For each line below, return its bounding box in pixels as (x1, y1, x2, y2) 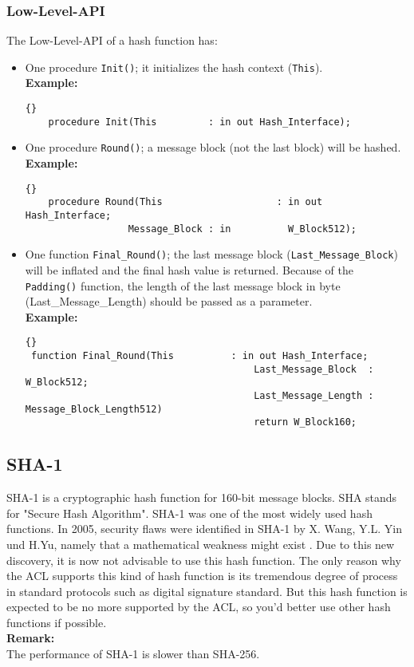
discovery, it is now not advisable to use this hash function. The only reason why (6, 551, 401, 568)
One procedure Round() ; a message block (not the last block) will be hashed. (25, 139, 401, 156)
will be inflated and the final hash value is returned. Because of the (25, 261, 353, 278)
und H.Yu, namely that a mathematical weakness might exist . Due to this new (6, 535, 395, 552)
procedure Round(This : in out (48, 196, 323, 208)
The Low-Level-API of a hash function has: (6, 32, 218, 49)
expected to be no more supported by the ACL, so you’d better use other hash (6, 598, 391, 615)
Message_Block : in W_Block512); (128, 223, 357, 235)
